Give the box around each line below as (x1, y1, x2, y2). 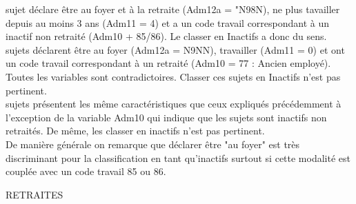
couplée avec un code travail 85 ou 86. (6, 164, 166, 178)
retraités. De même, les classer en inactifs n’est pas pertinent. (6, 123, 265, 138)
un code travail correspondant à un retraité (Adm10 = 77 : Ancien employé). (6, 56, 331, 70)
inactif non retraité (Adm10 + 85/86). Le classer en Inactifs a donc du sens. (6, 29, 327, 43)
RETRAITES (6, 187, 63, 201)
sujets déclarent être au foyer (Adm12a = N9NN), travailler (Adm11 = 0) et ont (6, 42, 345, 57)
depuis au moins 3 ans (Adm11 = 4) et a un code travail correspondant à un (6, 15, 330, 30)
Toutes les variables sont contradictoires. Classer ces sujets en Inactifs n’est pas (6, 69, 341, 83)
